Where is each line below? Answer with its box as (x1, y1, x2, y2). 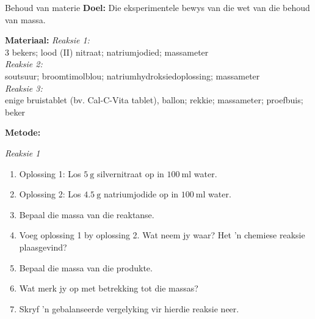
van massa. (5, 13, 46, 26)
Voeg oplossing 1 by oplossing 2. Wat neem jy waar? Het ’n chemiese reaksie (19, 229, 305, 241)
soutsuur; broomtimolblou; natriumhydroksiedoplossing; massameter (5, 69, 260, 82)
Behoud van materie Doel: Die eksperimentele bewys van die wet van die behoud (5, 1, 310, 13)
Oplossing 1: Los (19, 167, 81, 180)
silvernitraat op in (96, 167, 164, 180)
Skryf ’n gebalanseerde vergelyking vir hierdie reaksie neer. (19, 302, 239, 315)
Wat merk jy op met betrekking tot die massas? (19, 282, 198, 295)
